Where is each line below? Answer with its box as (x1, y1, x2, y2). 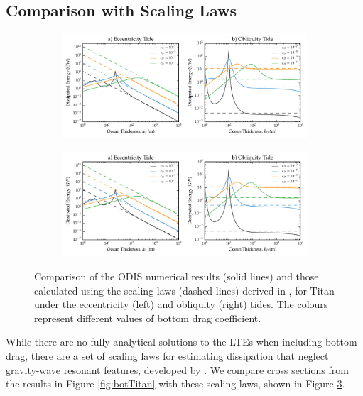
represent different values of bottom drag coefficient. (34, 310, 261, 325)
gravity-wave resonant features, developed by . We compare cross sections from (6, 362, 349, 377)
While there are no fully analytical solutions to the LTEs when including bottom (6, 334, 357, 349)
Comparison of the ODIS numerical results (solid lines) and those (34, 269, 319, 284)
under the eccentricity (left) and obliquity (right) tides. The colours (34, 297, 328, 312)
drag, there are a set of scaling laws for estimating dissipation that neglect (6, 348, 329, 363)
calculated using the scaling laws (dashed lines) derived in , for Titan (34, 282, 335, 297)
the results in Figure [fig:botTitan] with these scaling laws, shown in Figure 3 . (6, 376, 345, 391)
